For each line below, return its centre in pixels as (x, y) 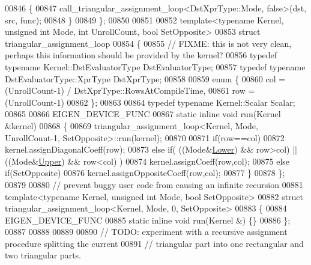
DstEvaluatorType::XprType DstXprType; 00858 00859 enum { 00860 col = (145, 78)
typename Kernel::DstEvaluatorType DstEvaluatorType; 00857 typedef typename (155, 66)
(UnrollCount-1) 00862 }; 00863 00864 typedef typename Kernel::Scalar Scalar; (150, 102)
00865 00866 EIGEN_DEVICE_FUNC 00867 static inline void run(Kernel (143, 114)
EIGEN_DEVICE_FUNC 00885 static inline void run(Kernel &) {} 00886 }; (148, 220)
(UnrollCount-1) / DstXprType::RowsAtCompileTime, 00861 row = (130, 90)
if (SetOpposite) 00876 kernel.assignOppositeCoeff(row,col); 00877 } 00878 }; (145, 173)
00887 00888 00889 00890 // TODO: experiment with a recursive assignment (146, 232)
